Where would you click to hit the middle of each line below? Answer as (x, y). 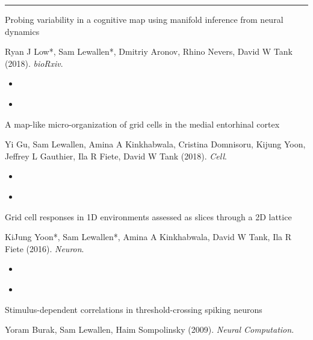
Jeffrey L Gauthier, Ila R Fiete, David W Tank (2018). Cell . (116, 156)
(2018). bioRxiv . (34, 63)
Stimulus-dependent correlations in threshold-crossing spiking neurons (134, 309)
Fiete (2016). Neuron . (45, 248)
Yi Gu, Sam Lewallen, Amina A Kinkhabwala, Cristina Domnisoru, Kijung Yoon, (155, 144)
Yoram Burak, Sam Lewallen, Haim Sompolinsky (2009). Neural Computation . (150, 329)
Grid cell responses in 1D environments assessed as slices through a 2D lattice (148, 216)
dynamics (22, 31)
